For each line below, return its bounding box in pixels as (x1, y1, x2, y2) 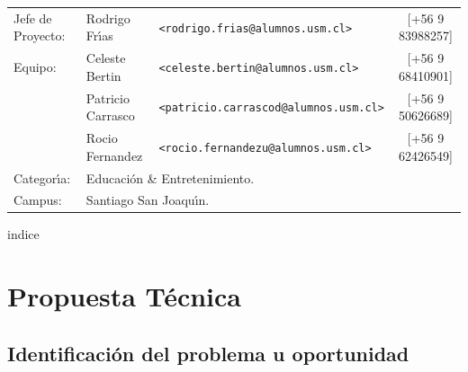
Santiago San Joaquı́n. (85, 190, 210, 209)
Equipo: (13, 57, 57, 75)
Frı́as (85, 26, 113, 45)
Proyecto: (13, 26, 66, 45)
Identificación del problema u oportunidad (7, 339, 409, 367)
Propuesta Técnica (7, 278, 241, 314)
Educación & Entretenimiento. (85, 168, 255, 187)
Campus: (13, 190, 62, 209)
